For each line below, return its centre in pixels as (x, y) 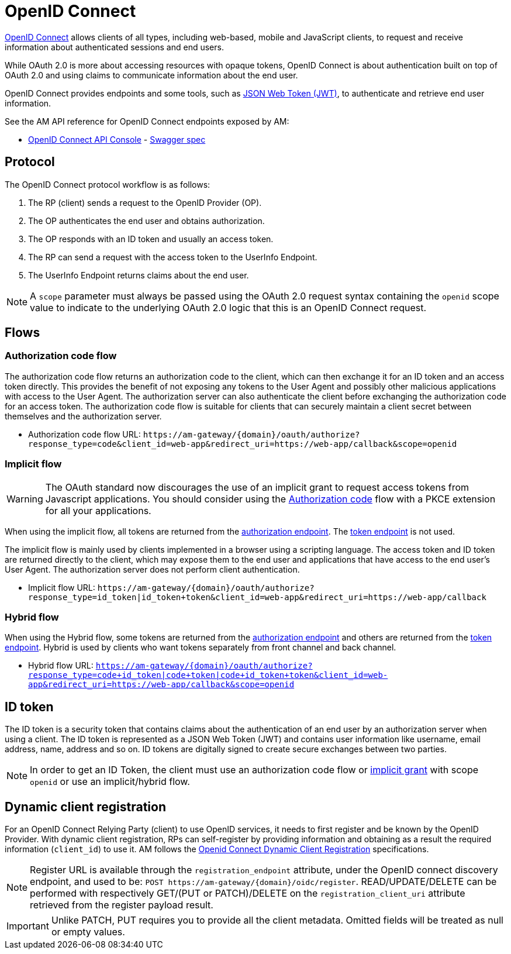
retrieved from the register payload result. (122, 905)
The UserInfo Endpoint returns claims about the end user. (139, 275)
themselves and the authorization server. (83, 416)
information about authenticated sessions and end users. (114, 47)
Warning (25, 499)
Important (28, 926)
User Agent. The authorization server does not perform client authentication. (152, 569)
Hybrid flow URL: (61, 666)
